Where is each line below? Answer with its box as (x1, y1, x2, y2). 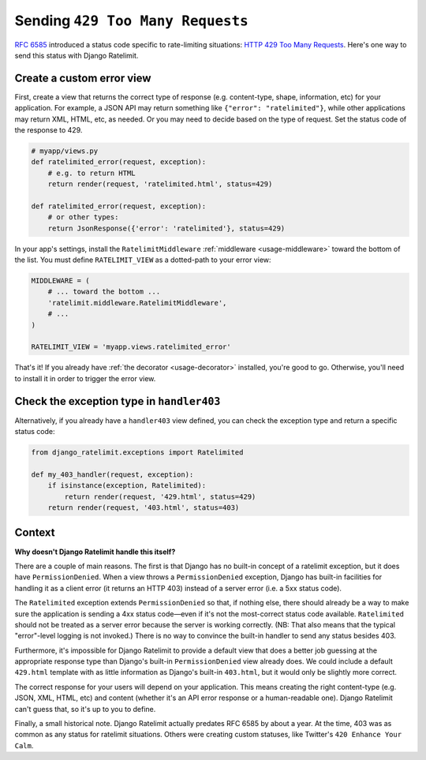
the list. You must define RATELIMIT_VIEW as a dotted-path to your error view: (14, 255, 271, 264)
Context (14, 526, 55, 540)
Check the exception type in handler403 (14, 395, 221, 408)
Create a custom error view (14, 71, 151, 84)
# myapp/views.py (31, 147, 99, 155)
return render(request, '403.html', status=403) (47, 504, 240, 512)
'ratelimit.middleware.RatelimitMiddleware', (47, 298, 227, 307)
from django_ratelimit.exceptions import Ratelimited (31, 448, 244, 457)
